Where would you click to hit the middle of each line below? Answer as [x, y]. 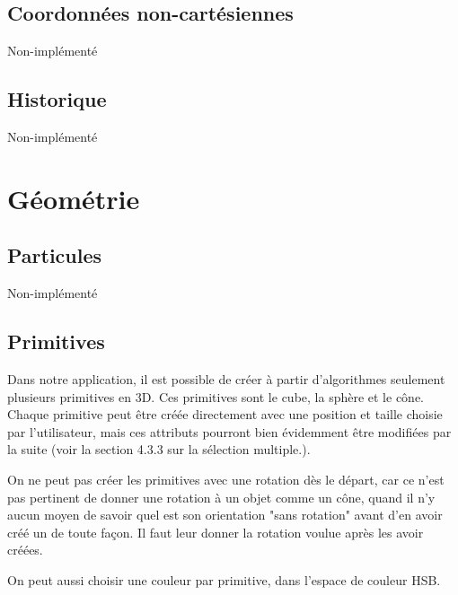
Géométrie [74, 198]
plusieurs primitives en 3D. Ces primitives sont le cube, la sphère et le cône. [216, 396]
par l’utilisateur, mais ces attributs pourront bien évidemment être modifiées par [229, 431]
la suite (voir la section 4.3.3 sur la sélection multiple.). [159, 449]
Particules [55, 255]
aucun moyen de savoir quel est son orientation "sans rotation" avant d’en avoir [225, 515]
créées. [25, 550]
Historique [57, 99]
